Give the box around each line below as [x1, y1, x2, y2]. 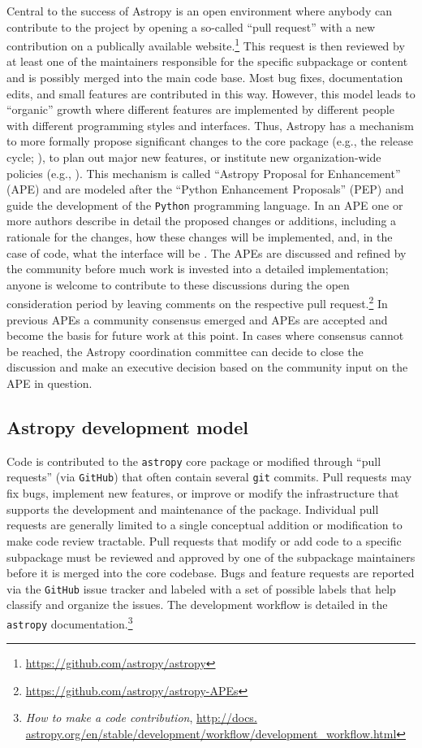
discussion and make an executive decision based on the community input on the [6, 359, 408, 376]
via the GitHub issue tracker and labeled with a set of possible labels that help [6, 580, 396, 597]
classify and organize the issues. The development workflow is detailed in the [6, 596, 388, 613]
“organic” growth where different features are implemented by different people [6, 101, 394, 118]
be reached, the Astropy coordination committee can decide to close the [6, 342, 364, 359]
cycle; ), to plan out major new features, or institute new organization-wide [6, 149, 381, 165]
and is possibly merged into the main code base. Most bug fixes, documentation [6, 69, 403, 86]
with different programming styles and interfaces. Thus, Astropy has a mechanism [6, 116, 414, 133]
